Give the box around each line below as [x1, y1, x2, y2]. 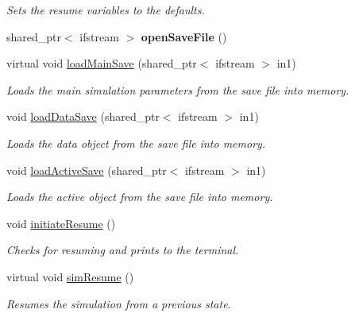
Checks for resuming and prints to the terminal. [6, 242, 239, 258]
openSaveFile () [141, 28, 227, 44]
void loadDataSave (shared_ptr [6, 108, 160, 125]
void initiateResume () [6, 215, 116, 231]
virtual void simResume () [6, 268, 134, 284]
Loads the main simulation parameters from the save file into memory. [6, 81, 349, 98]
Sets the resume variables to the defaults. [6, 2, 205, 17]
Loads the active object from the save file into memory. [6, 188, 273, 205]
